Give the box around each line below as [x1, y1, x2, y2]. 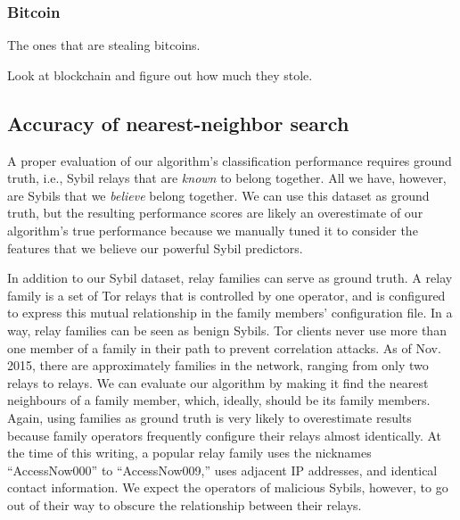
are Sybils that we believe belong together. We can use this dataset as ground [7, 186, 430, 204]
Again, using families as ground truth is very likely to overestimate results [7, 408, 412, 426]
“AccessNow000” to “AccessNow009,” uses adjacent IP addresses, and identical [7, 460, 438, 479]
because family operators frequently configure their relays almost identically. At [7, 425, 442, 444]
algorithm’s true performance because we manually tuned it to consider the [7, 220, 418, 239]
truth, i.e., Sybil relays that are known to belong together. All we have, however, [7, 169, 447, 187]
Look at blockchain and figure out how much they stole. [7, 65, 313, 84]
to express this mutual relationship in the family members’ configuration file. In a [7, 303, 453, 322]
